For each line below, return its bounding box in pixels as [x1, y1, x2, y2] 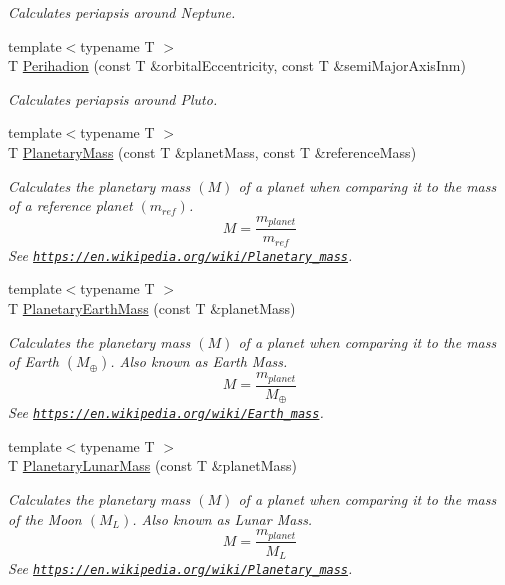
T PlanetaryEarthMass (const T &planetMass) [8, 297, 296, 318]
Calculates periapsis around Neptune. [8, 2, 236, 22]
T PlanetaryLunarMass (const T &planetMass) [8, 455, 298, 476]
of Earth [8, 351, 59, 372]
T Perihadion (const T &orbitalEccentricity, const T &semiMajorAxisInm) [8, 55, 466, 76]
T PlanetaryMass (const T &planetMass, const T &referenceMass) [8, 141, 417, 162]
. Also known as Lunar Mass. [132, 508, 313, 529]
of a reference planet [8, 195, 133, 216]
